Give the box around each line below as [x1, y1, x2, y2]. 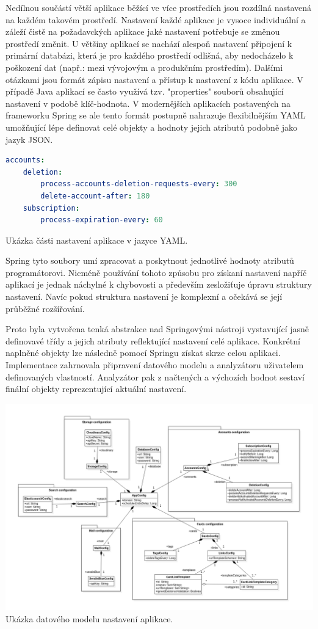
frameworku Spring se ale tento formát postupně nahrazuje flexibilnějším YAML [5, 109, 306, 122]
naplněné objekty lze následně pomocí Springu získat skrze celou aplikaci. [5, 346, 281, 359]
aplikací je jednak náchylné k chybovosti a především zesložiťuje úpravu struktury [5, 278, 312, 291]
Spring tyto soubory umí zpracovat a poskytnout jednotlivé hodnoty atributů [5, 254, 294, 267]
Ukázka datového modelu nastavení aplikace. [5, 613, 173, 625]
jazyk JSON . [5, 133, 53, 145]
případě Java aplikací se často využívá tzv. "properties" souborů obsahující [5, 85, 284, 98]
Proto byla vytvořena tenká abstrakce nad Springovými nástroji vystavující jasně [5, 322, 309, 335]
